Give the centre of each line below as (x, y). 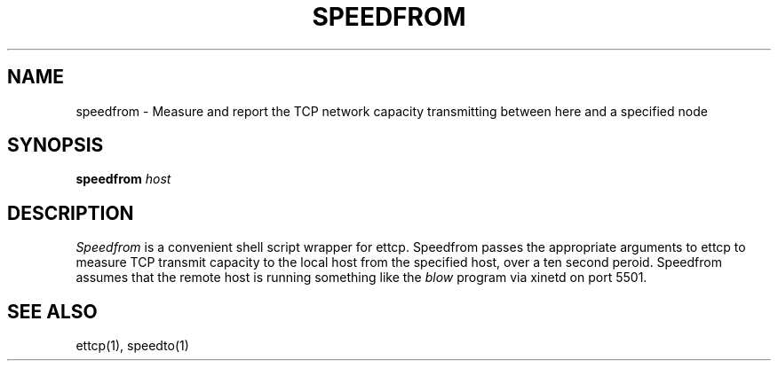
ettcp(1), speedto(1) (132, 346)
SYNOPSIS (56, 145)
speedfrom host (123, 179)
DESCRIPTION (71, 213)
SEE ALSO (52, 311)
